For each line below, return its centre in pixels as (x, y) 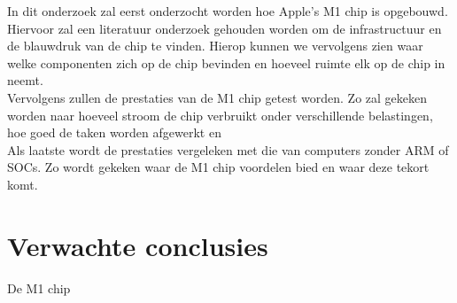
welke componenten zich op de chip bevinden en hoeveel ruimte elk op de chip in (226, 62)
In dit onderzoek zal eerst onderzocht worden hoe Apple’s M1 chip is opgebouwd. (228, 11)
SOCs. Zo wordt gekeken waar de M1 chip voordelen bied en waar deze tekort (218, 167)
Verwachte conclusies (138, 245)
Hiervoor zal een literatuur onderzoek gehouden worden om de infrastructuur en (225, 28)
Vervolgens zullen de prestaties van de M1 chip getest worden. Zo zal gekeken (217, 97)
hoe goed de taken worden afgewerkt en (114, 132)
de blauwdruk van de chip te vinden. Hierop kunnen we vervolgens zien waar (215, 46)
